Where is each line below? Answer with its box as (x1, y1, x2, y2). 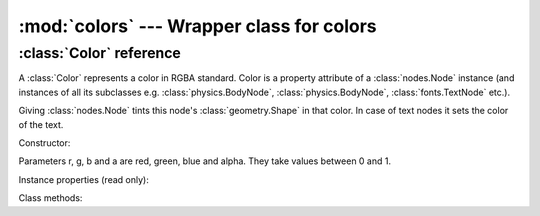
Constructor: (18, 136, 71, 149)
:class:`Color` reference (18, 44, 182, 62)
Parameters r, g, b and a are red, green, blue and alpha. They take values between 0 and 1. (18, 155, 392, 167)
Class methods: (18, 192, 83, 204)
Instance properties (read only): (18, 173, 149, 185)
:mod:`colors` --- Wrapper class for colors (18, 15, 377, 37)
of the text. (18, 118, 64, 130)
